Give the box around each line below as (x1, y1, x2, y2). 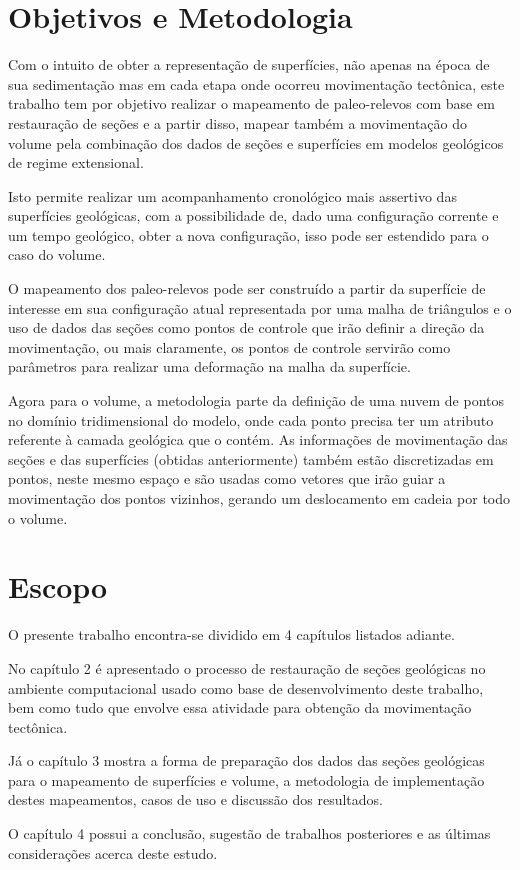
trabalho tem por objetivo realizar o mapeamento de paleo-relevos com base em (8, 93, 495, 114)
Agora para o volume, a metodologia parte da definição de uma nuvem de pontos (8, 390, 505, 411)
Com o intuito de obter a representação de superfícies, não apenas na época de (8, 54, 490, 75)
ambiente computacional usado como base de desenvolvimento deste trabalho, (8, 677, 484, 698)
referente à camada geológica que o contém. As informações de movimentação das (8, 429, 508, 450)
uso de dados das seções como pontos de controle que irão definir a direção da (8, 317, 485, 338)
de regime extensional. (8, 152, 144, 173)
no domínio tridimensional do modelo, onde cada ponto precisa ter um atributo (8, 409, 494, 430)
